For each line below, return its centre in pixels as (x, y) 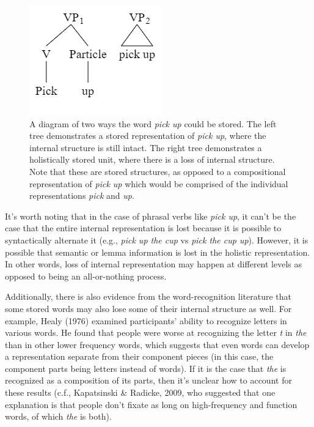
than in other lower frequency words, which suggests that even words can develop (157, 344)
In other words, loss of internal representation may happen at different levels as (154, 264)
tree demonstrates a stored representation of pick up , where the (148, 136)
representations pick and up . (82, 195)
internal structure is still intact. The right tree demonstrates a (146, 147)
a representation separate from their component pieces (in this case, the (139, 356)
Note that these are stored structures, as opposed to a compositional (158, 171)
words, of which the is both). (58, 416)
